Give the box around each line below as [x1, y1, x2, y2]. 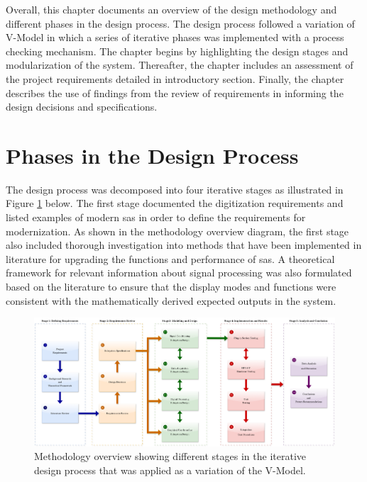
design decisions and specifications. [6, 99, 158, 114]
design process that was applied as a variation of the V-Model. [34, 462, 306, 477]
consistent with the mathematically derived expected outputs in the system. [6, 293, 336, 308]
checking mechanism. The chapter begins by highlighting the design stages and [6, 43, 349, 58]
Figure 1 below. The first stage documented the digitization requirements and [6, 196, 344, 211]
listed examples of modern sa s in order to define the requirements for [6, 210, 306, 225]
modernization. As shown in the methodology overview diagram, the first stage [6, 223, 349, 238]
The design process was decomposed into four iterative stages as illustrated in [6, 181, 344, 196]
